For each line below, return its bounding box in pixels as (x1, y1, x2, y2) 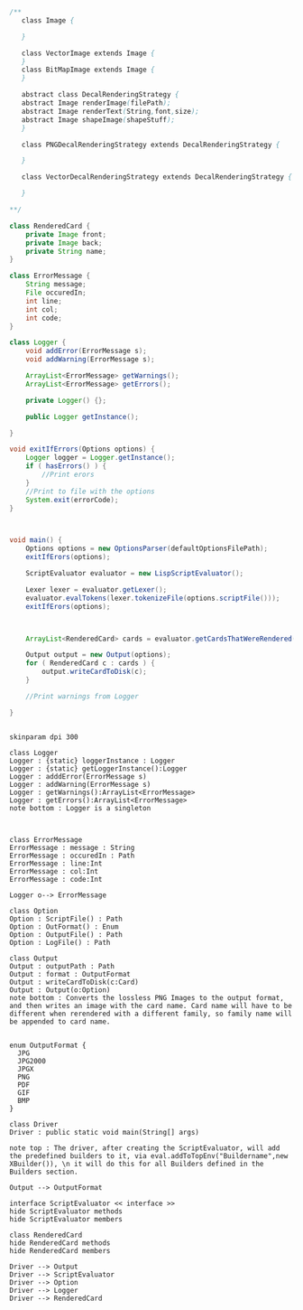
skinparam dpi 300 (9, 732, 78, 742)
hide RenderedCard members (9, 1246, 111, 1255)
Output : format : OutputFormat (9, 969, 131, 978)
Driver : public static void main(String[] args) (9, 1128, 200, 1137)
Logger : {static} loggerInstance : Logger (9, 756, 176, 765)
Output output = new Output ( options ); (25, 650, 171, 660)
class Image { (21, 15, 75, 25)
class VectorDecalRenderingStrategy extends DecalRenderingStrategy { (21, 173, 293, 182)
